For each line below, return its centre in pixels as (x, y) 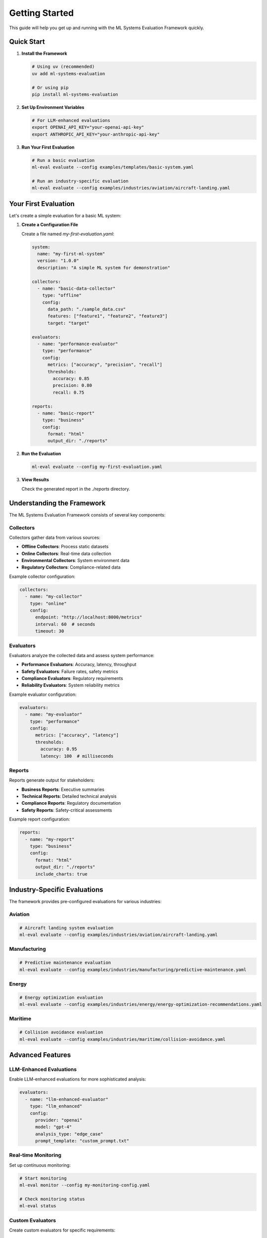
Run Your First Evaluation (48, 147)
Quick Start (27, 42)
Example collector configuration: (42, 576)
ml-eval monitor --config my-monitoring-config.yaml (85, 1185)
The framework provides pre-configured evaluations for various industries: (85, 902)
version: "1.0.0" (58, 261)
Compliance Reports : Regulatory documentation (71, 803)
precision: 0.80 (72, 386)
